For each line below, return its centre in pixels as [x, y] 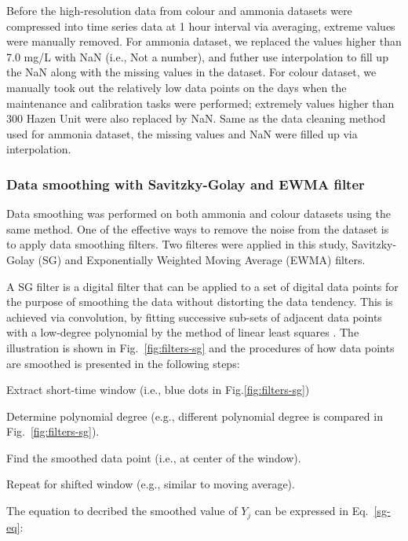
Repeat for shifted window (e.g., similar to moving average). [151, 484]
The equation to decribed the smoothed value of [122, 511]
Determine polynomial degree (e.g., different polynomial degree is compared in [195, 416]
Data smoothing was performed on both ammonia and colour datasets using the [199, 213]
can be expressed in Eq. [311, 511]
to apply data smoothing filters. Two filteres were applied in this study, [177, 244]
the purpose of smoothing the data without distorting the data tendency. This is [200, 302]
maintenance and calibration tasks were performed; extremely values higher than [200, 103]
